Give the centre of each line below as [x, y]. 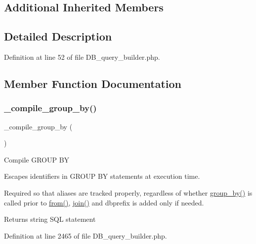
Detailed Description [58, 36]
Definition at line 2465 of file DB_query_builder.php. [85, 235]
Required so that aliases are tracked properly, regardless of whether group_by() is [128, 192]
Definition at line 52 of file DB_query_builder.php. [82, 57]
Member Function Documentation [93, 83]
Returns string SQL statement [50, 219]
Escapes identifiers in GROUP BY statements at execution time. [102, 176]
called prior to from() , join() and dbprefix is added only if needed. [104, 202]
